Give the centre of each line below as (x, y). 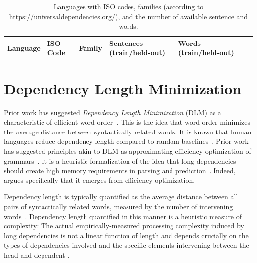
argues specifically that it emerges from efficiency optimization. (100, 180)
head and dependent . (37, 254)
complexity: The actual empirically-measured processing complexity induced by (124, 226)
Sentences (126, 43)
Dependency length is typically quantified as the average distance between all (121, 197)
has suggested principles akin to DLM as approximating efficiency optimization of (128, 151)
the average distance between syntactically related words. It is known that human (128, 131)
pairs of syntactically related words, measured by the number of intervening (119, 206)
